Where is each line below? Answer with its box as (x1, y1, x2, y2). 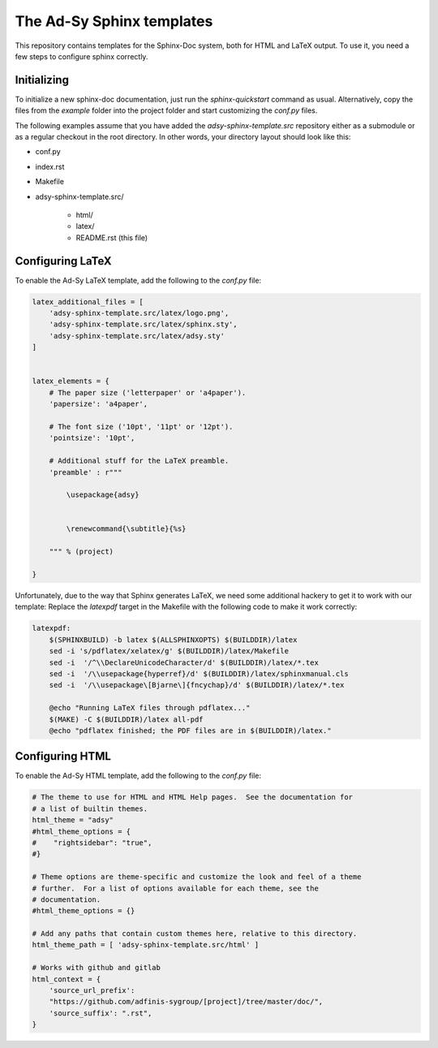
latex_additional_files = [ (32, 297, 144, 306)
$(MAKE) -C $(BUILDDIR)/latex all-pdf (49, 714, 204, 724)
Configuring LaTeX (15, 254, 113, 268)
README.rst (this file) (75, 232, 148, 243)
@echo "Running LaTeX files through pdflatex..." (49, 703, 251, 713)
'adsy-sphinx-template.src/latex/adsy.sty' (49, 331, 225, 340)
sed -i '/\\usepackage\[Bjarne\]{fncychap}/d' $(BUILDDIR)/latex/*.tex (49, 680, 345, 690)
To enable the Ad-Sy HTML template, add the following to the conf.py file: (15, 771, 262, 781)
